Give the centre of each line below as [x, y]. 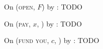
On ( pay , [17, 23]
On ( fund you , [27, 40]
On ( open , [20, 6]
